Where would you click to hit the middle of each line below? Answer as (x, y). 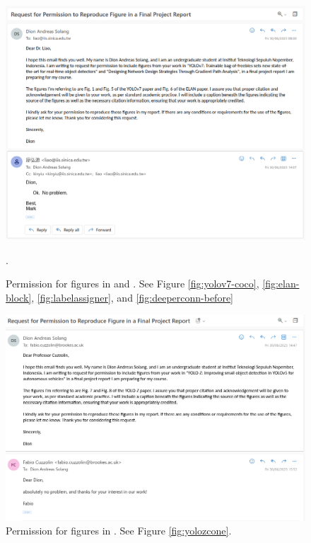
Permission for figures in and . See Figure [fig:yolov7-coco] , (133, 284)
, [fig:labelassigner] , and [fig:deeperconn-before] (132, 297)
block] (19, 297)
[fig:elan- (281, 284)
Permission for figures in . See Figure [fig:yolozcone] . (119, 531)
